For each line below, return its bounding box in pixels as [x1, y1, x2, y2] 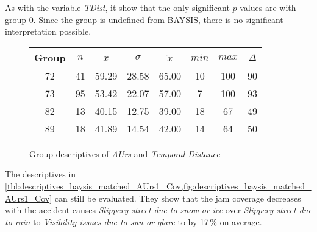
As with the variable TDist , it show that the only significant [5, 1, 230, 13]
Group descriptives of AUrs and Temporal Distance [29, 147, 220, 160]
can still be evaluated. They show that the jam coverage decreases [54, 191, 301, 204]
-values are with [237, 1, 296, 13]
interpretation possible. [5, 25, 91, 38]
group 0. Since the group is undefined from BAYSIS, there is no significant [5, 13, 283, 26]
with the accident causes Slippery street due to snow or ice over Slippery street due [5, 203, 312, 216]
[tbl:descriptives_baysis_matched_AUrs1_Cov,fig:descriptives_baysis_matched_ [5, 179, 312, 192]
